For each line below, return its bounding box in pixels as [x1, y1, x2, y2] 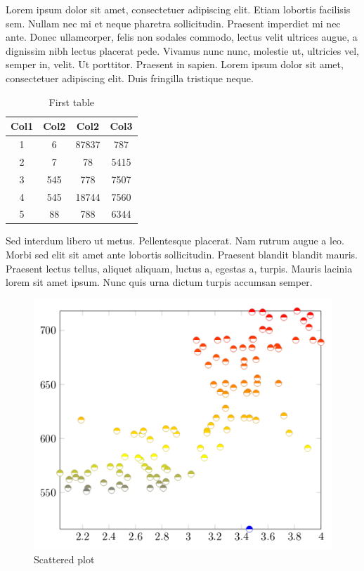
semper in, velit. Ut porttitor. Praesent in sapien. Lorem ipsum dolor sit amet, [6, 57, 344, 72]
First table [48, 94, 95, 109]
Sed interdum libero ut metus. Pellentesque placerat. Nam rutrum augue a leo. [6, 233, 344, 248]
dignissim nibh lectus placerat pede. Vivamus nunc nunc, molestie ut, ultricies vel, [6, 43, 359, 58]
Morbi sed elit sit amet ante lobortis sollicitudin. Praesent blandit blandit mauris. [6, 247, 358, 262]
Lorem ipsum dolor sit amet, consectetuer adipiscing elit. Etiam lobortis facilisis [6, 2, 351, 16]
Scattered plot [34, 551, 95, 566]
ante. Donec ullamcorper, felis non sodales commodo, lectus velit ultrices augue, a [6, 29, 358, 44]
